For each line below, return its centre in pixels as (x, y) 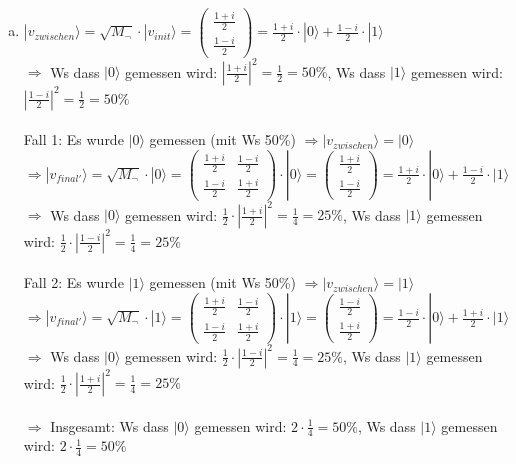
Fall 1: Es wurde (73, 139)
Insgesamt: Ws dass (109, 425)
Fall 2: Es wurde (73, 282)
